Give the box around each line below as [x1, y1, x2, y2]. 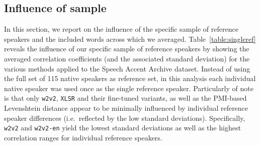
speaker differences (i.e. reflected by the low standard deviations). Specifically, [4, 112, 245, 123]
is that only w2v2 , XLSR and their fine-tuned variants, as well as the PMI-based [4, 93, 247, 103]
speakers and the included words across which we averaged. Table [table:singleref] [4, 33, 256, 44]
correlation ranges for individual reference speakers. [4, 132, 162, 142]
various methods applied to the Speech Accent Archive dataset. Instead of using [4, 63, 250, 74]
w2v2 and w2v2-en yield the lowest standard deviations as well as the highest [4, 122, 241, 133]
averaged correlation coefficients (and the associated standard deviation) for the [4, 53, 250, 63]
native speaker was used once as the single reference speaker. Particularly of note [4, 83, 253, 93]
